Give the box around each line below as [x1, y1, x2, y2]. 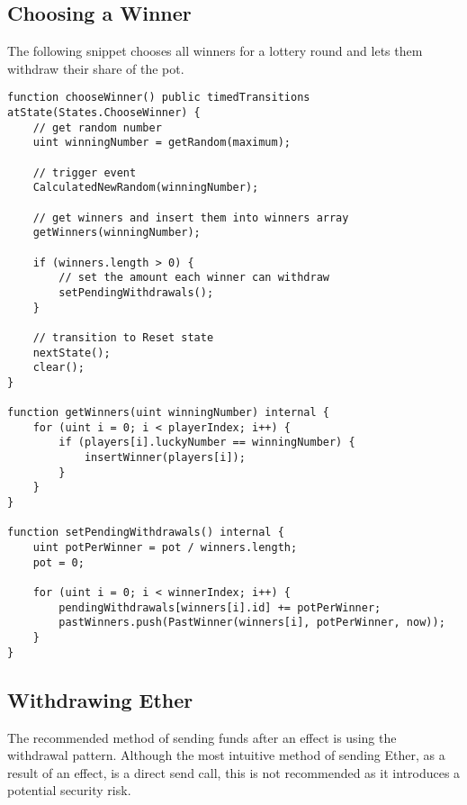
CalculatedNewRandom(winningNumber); [32, 181, 259, 194]
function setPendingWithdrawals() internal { [7, 526, 284, 539]
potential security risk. [7, 781, 131, 800]
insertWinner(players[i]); [84, 451, 246, 465]
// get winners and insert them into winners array [32, 211, 349, 224]
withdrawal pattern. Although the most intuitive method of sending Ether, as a [7, 746, 445, 764]
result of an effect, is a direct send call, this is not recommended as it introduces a [7, 763, 461, 782]
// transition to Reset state [32, 330, 214, 344]
